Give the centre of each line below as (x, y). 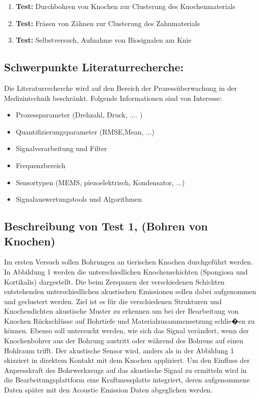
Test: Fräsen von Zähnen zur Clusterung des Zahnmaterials (108, 23)
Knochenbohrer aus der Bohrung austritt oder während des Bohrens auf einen (124, 341)
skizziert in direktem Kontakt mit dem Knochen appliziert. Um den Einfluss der (127, 360)
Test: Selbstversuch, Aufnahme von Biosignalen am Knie (103, 40)
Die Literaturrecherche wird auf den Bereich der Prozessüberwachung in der (120, 88)
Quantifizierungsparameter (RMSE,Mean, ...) (85, 131)
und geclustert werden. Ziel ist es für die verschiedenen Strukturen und (113, 301)
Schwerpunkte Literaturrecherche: (94, 67)
